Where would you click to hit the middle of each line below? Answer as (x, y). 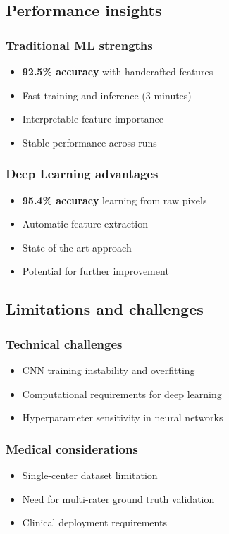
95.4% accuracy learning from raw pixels (114, 200)
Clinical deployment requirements (94, 522)
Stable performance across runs (89, 142)
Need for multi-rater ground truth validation (118, 498)
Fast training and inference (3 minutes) (107, 95)
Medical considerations (72, 448)
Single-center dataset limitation (90, 474)
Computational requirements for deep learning (122, 393)
